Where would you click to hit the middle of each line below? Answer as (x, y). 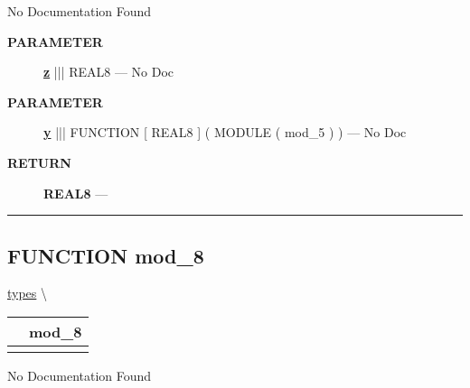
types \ (28, 293)
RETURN (39, 162)
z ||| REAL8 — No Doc (109, 72)
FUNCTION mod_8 (106, 255)
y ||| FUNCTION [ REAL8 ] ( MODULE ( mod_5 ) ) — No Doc (225, 132)
